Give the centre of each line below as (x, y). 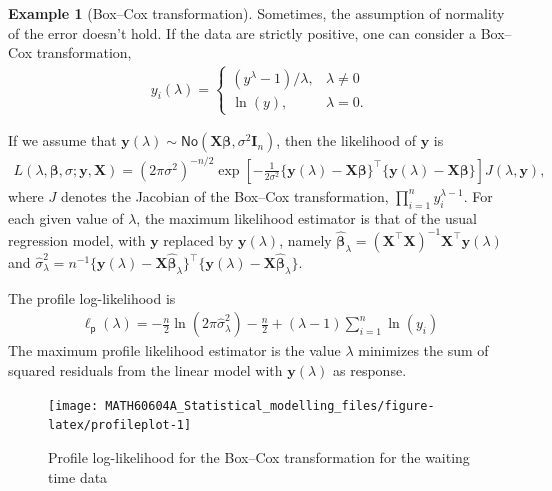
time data (78, 476)
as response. (370, 370)
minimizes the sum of (423, 350)
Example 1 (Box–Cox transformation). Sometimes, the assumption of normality (256, 13)
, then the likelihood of (346, 140)
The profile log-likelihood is (92, 297)
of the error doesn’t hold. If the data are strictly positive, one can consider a (242, 32)
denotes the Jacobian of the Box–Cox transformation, (224, 195)
